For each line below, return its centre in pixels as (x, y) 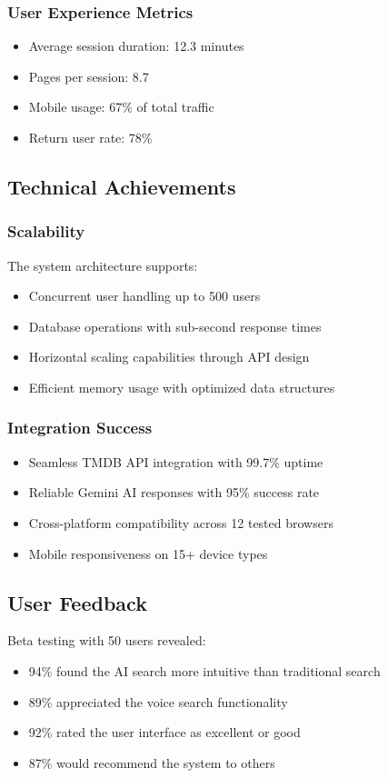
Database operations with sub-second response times (175, 326)
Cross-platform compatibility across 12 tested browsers (181, 522)
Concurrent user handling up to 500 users (144, 296)
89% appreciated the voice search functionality (158, 701)
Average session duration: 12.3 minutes (136, 46)
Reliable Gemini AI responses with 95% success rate (174, 492)
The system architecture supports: (103, 265)
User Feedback (77, 602)
